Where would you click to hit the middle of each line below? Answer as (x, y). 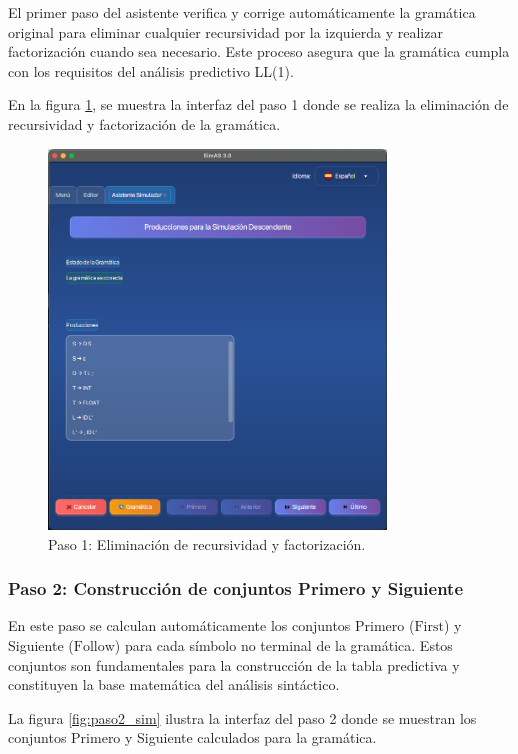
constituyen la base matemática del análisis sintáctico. (174, 684)
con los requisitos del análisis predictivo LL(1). (151, 70)
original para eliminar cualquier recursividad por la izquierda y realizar (225, 31)
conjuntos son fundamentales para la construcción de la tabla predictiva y (234, 664)
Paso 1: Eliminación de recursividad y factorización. (207, 543)
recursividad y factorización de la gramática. (144, 123)
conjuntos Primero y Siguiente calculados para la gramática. (192, 737)
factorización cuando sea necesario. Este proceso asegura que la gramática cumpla (259, 51)
